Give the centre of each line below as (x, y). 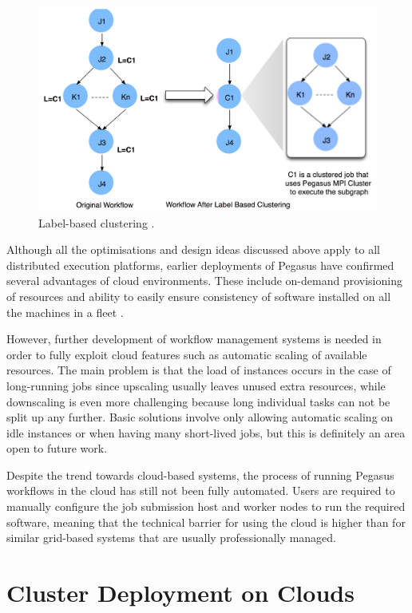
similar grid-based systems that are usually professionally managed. (171, 538)
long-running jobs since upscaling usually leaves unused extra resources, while (196, 385)
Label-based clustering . (97, 222)
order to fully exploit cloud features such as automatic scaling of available (187, 354)
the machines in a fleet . (65, 312)
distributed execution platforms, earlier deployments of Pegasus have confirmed (200, 265)
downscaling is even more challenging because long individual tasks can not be (198, 401)
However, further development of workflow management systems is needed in (194, 339)
